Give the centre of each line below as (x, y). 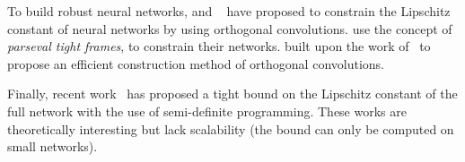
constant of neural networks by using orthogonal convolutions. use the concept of (230, 28)
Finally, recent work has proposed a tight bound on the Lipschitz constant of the (232, 94)
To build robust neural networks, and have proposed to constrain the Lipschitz (229, 11)
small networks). (53, 146)
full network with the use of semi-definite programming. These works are (207, 111)
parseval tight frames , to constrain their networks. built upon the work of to (219, 46)
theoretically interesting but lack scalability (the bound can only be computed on (231, 128)
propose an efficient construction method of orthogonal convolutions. (196, 63)
